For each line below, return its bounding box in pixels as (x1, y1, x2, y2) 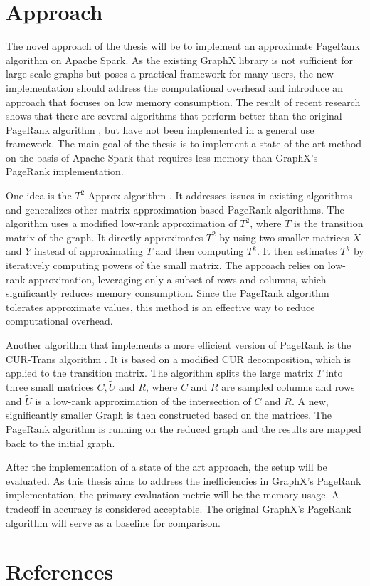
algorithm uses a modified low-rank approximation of (6, 216, 237, 231)
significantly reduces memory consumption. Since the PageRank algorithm (6, 286, 329, 300)
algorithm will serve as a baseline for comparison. (6, 515, 221, 530)
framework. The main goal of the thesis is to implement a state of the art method (6, 136, 362, 151)
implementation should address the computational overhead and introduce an (6, 80, 344, 95)
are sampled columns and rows (221, 380, 355, 394)
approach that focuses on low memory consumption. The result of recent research (6, 94, 361, 109)
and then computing (155, 244, 244, 258)
